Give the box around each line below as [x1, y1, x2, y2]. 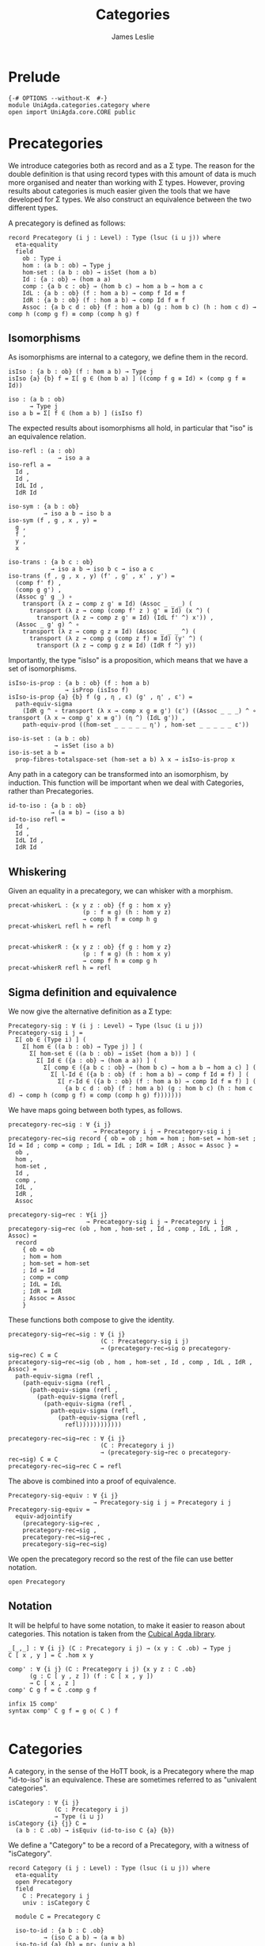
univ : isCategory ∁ [22, 1898, 90, 1906]
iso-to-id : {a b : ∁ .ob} [15, 1926, 104, 1934]
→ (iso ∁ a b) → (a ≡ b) [43, 1933, 126, 1941]
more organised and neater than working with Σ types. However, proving [8, 177, 245, 187]
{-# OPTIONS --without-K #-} [8, 94, 108, 102]
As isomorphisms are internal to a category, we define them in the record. [8, 352, 248, 362]
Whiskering [8, 865, 67, 879]
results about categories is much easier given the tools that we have [8, 186, 231, 195]
